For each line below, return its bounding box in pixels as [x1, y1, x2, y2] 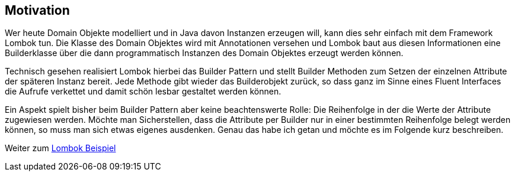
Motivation [5, 3, 70, 18]
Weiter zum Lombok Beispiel [5, 143, 116, 154]
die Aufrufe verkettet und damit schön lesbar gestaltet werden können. [5, 86, 282, 97]
